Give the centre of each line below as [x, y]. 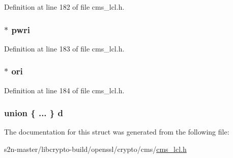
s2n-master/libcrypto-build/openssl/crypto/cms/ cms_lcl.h [95, 149]
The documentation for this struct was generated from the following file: [117, 132]
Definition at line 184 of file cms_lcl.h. [64, 90]
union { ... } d [34, 113]
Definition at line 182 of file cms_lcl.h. [64, 7]
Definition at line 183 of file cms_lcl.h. [64, 48]
